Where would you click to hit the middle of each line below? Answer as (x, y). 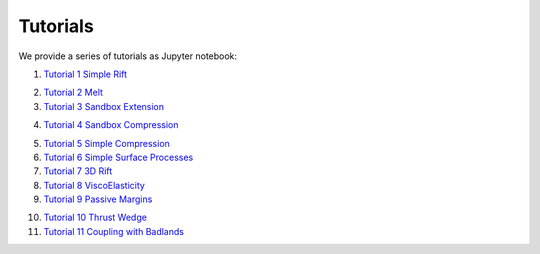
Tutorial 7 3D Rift (78, 171)
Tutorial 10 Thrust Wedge (95, 217)
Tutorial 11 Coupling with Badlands (114, 231)
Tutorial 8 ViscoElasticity (94, 185)
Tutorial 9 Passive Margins (98, 199)
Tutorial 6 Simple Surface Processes (118, 157)
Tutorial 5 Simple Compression (106, 143)
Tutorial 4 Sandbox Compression (111, 125)
